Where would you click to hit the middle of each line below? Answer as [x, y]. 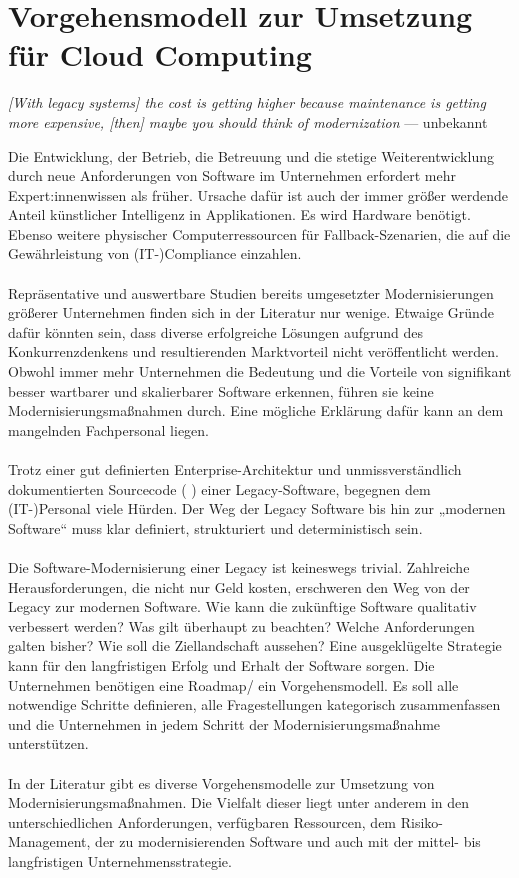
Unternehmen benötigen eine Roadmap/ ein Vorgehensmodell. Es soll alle [233, 684]
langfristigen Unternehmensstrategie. [120, 860]
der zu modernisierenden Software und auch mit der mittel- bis [288, 841]
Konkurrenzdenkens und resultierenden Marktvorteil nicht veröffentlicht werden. [253, 351]
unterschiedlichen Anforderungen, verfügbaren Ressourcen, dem [202, 821]
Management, [49, 841]
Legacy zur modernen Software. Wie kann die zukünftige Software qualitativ [242, 606]
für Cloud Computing [160, 54]
